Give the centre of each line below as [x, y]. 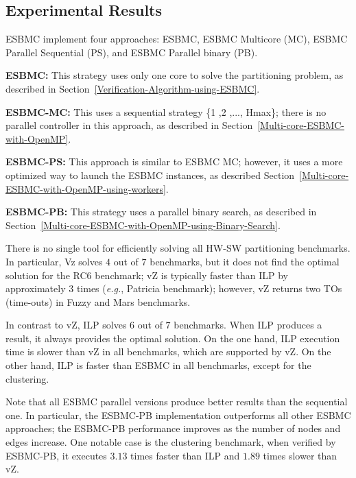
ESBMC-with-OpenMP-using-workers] [86, 188]
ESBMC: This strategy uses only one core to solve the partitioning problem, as [175, 75]
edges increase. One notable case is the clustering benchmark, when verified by [171, 442]
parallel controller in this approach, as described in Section [129, 125]
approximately [36, 288]
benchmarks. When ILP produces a [248, 325]
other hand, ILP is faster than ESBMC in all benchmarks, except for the [158, 365]
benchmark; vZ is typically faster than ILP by [192, 275]
